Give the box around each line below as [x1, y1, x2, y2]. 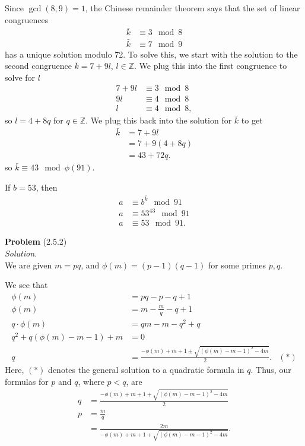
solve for [5, 71, 36, 83]
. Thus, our [250, 363, 291, 376]
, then [36, 181, 58, 194]
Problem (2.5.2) [5, 235, 67, 248]
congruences [5, 13, 49, 26]
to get [241, 113, 263, 126]
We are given [5, 258, 52, 271]
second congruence [5, 59, 72, 72]
